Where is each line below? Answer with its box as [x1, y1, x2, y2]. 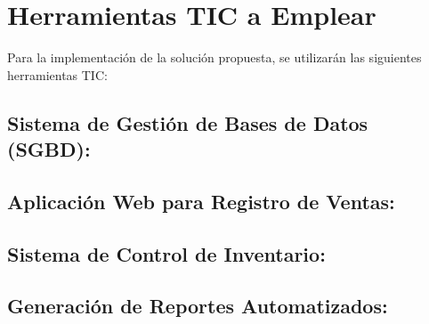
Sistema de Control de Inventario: [7, 239, 326, 267]
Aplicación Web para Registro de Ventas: [7, 187, 395, 215]
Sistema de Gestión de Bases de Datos [7, 109, 368, 136]
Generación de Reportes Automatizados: [7, 292, 388, 320]
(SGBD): [7, 135, 91, 163]
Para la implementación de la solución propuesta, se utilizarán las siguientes [7, 48, 422, 67]
